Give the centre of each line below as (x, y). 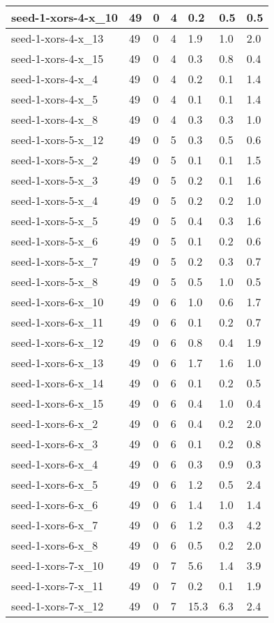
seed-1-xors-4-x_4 (55, 79)
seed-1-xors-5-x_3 (55, 180)
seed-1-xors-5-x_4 (55, 200)
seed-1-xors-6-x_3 (55, 444)
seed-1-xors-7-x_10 (58, 565)
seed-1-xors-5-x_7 (55, 261)
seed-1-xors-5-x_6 (55, 241)
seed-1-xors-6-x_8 (55, 545)
